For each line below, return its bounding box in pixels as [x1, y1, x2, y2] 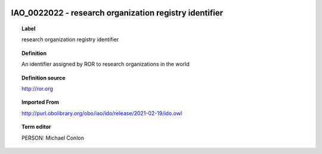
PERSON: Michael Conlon [21, 134, 85, 141]
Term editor [21, 123, 51, 131]
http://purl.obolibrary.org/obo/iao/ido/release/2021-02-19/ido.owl [21, 109, 182, 116]
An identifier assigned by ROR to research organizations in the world [21, 60, 190, 68]
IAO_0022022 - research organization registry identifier [11, 8, 224, 18]
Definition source [21, 74, 66, 81]
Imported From [21, 98, 60, 106]
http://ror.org [21, 85, 54, 92]
